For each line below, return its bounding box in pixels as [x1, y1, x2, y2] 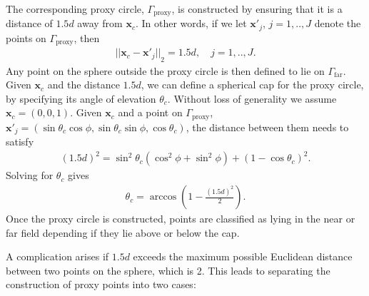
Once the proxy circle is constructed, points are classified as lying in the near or [6, 211, 355, 226]
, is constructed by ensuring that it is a [171, 1, 343, 16]
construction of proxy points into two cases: [6, 277, 196, 292]
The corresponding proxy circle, [6, 1, 144, 16]
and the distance [47, 77, 120, 92]
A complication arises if [6, 249, 109, 264]
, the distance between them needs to [186, 119, 349, 134]
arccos [149, 192, 177, 203]
